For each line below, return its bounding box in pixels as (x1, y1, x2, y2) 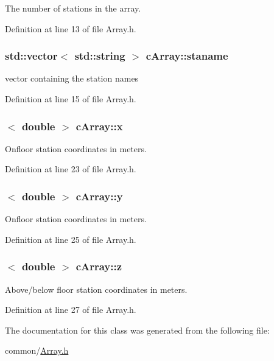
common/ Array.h (5, 344, 69, 357)
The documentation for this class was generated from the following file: (5, 323, 270, 336)
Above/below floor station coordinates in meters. (5, 282, 188, 295)
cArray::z (76, 259, 122, 274)
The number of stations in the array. (5, 2, 141, 14)
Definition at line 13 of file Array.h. (5, 22, 136, 35)
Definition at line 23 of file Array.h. (5, 163, 136, 175)
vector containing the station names (5, 72, 139, 85)
